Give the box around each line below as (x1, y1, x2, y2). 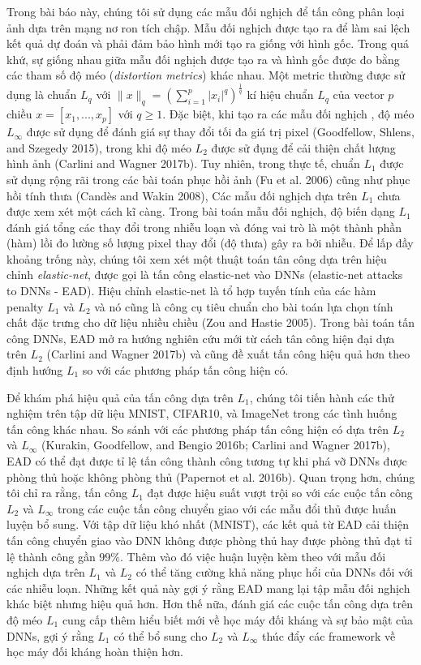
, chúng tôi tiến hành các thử (249, 388, 394, 405)
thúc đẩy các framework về (262, 627, 396, 644)
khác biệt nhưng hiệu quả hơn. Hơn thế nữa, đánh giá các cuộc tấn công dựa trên (6, 595, 413, 612)
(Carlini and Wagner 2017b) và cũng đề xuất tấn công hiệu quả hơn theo (46, 345, 410, 363)
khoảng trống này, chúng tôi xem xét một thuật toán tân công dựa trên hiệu (6, 250, 387, 267)
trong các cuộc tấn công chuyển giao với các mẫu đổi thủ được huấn (57, 500, 397, 517)
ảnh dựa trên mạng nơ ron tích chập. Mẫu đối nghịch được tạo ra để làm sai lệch (6, 19, 410, 36)
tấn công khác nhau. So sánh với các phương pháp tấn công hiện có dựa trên (6, 420, 389, 437)
